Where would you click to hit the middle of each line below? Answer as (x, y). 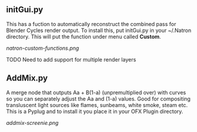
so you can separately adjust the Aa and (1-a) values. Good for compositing (99, 99)
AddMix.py (27, 78)
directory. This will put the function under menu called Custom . (84, 36)
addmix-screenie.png (32, 123)
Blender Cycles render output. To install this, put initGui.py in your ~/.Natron (99, 30)
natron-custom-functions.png (43, 48)
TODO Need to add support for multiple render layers (71, 59)
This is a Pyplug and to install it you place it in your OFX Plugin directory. (95, 111)
